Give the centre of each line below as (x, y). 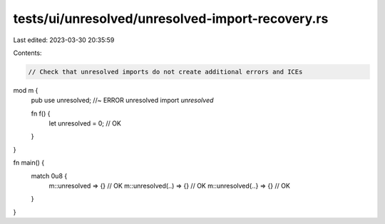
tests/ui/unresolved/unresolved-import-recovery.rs (171, 19)
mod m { (26, 90)
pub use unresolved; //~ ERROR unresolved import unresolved (122, 101)
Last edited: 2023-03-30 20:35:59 (64, 40)
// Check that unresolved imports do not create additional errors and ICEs (165, 72)
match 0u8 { (49, 175)
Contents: (27, 53)
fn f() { (41, 113)
